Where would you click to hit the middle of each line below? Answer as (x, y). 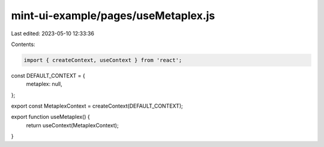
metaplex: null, (44, 84)
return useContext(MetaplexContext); (73, 125)
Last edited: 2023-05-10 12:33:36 (52, 33)
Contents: (23, 44)
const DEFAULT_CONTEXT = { (48, 75)
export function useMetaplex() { (50, 117)
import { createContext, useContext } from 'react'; (103, 60)
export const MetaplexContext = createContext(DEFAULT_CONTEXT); (97, 106)
